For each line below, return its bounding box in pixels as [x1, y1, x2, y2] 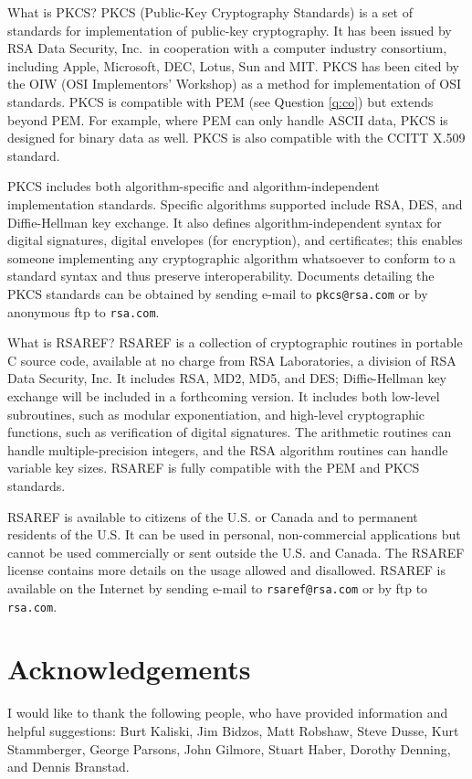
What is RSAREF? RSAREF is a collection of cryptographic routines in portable [7, 333, 463, 352]
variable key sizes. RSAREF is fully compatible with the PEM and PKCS [7, 458, 420, 477]
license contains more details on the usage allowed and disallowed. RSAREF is [7, 560, 446, 580]
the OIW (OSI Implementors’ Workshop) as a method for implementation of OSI [7, 74, 461, 93]
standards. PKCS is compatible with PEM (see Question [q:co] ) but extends [7, 91, 434, 111]
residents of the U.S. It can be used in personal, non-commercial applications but [7, 525, 461, 544]
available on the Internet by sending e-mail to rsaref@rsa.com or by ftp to [7, 578, 428, 597]
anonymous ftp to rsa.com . [7, 302, 160, 321]
